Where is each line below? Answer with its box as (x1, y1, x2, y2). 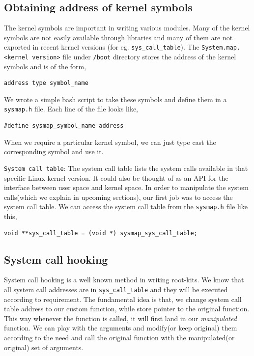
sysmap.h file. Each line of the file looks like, (4, 104, 138, 114)
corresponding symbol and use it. (4, 146, 104, 157)
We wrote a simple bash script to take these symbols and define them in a (4, 94, 227, 104)
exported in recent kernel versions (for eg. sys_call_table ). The (4, 42, 199, 52)
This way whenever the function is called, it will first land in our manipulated (4, 313, 237, 323)
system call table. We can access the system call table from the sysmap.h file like (4, 201, 248, 212)
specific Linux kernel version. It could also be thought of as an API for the (4, 172, 228, 183)
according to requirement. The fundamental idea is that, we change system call (4, 294, 242, 304)
